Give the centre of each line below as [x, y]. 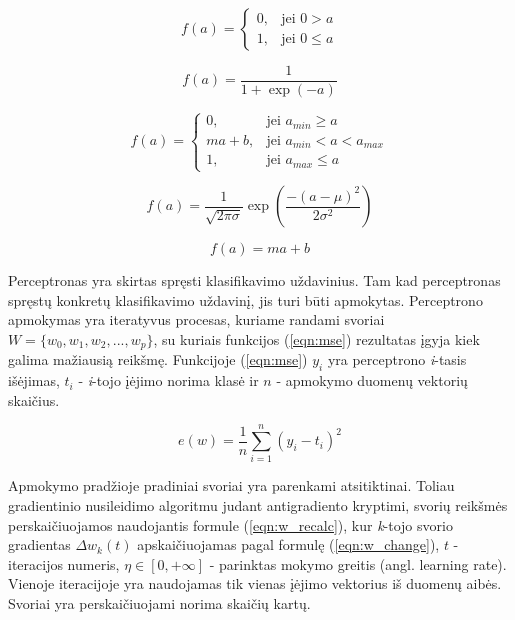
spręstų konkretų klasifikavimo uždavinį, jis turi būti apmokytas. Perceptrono [245, 299]
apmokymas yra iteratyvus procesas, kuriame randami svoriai [196, 319]
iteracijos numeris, [64, 563]
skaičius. [34, 399]
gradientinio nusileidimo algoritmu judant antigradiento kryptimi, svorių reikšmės [258, 504]
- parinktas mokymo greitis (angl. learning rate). [358, 563]
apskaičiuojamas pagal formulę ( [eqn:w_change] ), [288, 544]
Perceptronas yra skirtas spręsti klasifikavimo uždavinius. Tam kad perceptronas [254, 280]
